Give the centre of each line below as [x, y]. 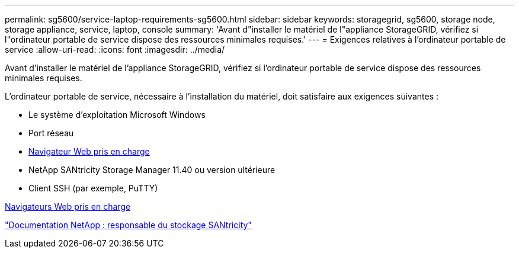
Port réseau [51, 133]
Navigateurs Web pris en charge [68, 206]
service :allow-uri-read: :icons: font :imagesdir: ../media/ [115, 49]
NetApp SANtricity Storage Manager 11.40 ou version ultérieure [152, 170]
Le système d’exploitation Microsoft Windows [117, 115]
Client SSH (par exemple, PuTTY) [93, 188]
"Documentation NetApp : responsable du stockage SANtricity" [128, 225]
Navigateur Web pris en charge [89, 151]
